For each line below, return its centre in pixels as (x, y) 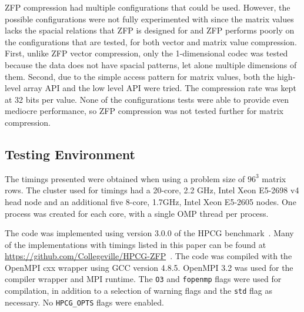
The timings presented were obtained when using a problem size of (125, 178)
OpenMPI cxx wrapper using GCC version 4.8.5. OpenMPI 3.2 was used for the (149, 267)
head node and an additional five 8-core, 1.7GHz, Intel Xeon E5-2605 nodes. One (151, 201)
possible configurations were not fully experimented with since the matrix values (149, 19)
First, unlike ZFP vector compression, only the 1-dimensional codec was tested (146, 53)
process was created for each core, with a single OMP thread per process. (137, 213)
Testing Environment (70, 154)
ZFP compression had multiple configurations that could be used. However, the (148, 7)
